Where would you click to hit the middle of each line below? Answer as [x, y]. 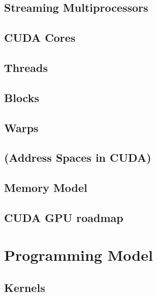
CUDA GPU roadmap [64, 217]
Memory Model [46, 188]
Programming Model [78, 255]
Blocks [22, 97]
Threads [26, 67]
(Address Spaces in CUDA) [78, 157]
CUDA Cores [40, 38]
